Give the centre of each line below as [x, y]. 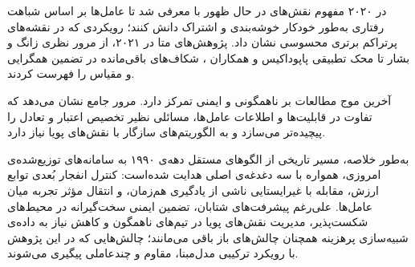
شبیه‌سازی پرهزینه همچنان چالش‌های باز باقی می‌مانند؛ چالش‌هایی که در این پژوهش [208, 237]
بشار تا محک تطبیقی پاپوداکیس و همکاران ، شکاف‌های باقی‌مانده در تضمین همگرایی [209, 57]
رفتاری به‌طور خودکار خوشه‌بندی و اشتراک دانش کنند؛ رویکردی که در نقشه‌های [196, 26]
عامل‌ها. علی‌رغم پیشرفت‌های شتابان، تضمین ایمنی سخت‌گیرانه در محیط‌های [190, 206]
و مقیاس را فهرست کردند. [71, 73]
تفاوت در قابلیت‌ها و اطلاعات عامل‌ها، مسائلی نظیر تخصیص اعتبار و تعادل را [190, 116]
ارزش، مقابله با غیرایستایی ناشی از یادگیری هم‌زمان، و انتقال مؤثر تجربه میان [193, 190]
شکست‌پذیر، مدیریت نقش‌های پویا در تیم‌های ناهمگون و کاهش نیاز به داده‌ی [188, 222]
